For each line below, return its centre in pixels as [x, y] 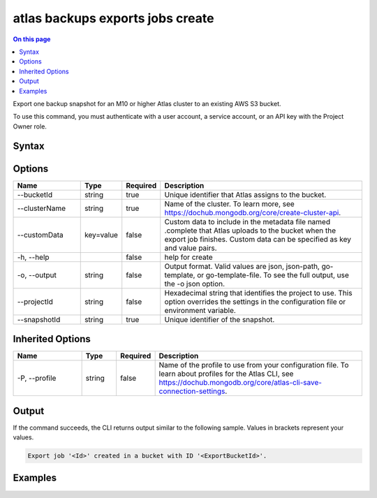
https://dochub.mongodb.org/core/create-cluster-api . [253, 212]
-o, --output [37, 274]
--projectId [35, 302]
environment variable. [200, 310]
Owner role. [30, 126]
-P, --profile [37, 379]
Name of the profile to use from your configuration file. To [254, 365]
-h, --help [33, 257]
